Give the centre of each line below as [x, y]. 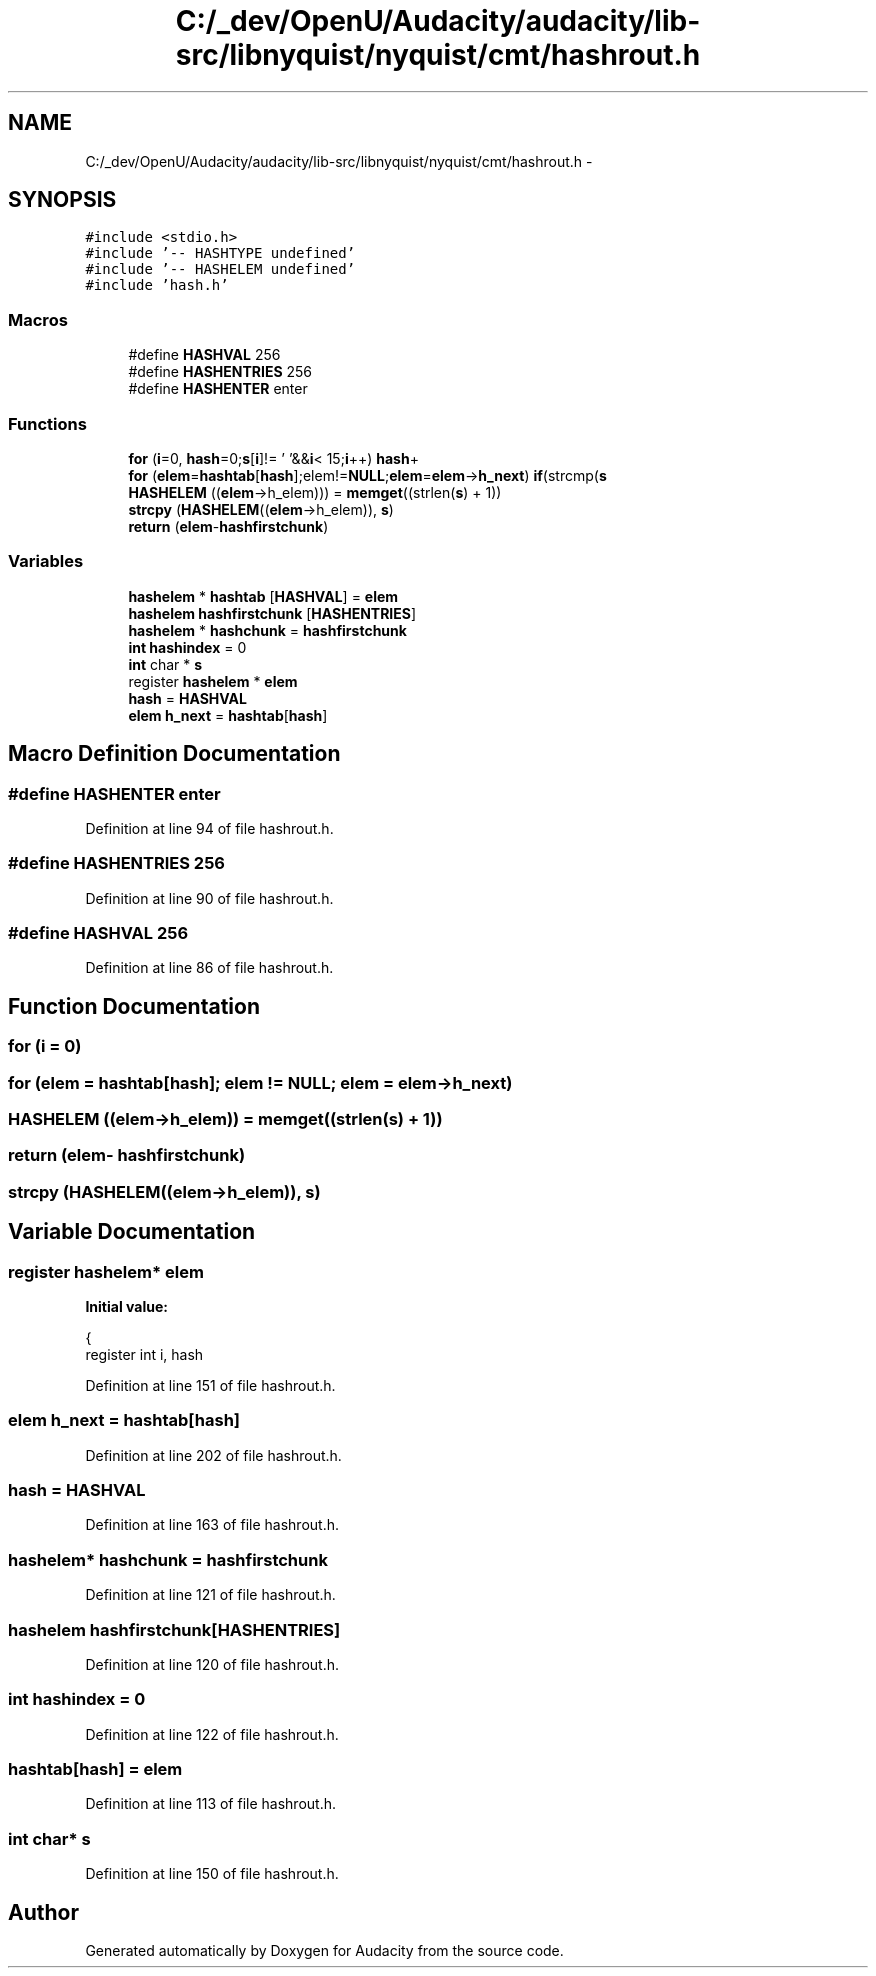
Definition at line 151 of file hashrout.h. [210, 1385]
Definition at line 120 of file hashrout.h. [212, 1664]
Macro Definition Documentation [174, 754]
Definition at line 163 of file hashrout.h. [212, 1525]
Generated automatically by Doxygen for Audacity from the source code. [324, 1951]
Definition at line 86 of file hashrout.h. [209, 968]
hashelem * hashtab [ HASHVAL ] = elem [263, 596]
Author [43, 1912]
